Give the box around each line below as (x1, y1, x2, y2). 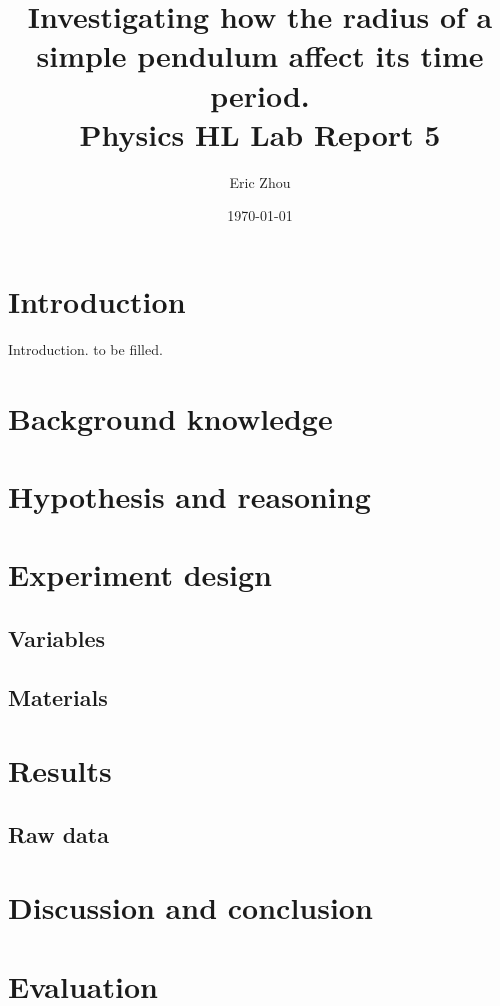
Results (8, 750, 112, 791)
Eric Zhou (229, 171, 291, 192)
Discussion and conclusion (8, 887, 373, 928)
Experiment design (8, 554, 273, 595)
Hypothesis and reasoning (8, 475, 371, 516)
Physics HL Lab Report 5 (79, 113, 441, 154)
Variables (8, 622, 106, 653)
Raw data (8, 818, 109, 849)
